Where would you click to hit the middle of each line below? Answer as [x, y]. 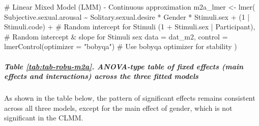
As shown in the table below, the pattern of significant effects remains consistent [130, 98]
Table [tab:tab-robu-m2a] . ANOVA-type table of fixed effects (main [124, 66]
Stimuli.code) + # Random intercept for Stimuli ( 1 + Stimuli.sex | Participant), [130, 27]
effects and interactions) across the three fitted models [101, 76]
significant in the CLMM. [44, 118]
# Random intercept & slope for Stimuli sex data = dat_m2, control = [116, 36]
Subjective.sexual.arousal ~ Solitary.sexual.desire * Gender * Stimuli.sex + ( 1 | [127, 16]
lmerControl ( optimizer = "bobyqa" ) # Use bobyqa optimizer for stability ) [121, 46]
